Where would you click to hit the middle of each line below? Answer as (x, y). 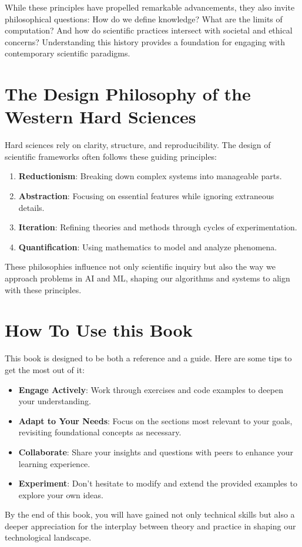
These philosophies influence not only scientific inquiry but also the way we (140, 266)
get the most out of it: (45, 369)
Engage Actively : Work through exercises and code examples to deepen (151, 389)
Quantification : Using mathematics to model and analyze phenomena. (148, 246)
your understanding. (55, 401)
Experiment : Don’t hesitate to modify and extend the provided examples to (158, 483)
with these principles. (43, 289)
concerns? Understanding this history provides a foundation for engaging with (145, 41)
